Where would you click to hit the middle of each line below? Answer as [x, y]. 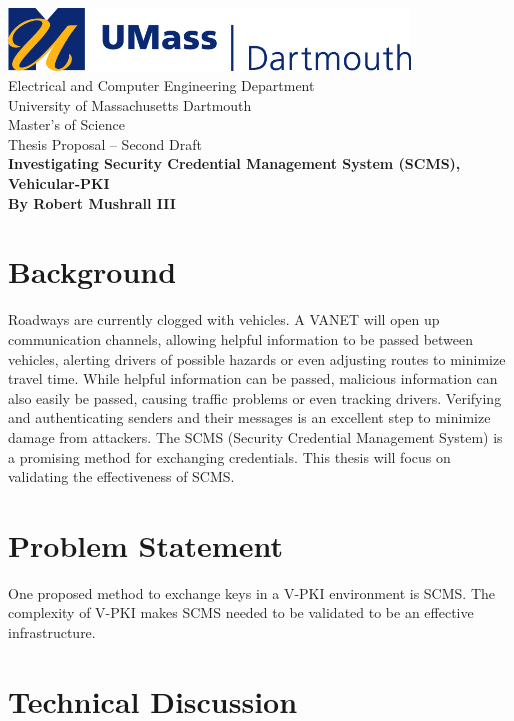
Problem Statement [145, 544]
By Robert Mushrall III [92, 202]
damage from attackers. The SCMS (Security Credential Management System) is [255, 436]
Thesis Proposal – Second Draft [105, 143]
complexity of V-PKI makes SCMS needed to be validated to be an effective [241, 612]
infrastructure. [52, 632]
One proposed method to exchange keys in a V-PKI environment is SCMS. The [251, 592]
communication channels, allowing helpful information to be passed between [241, 338]
